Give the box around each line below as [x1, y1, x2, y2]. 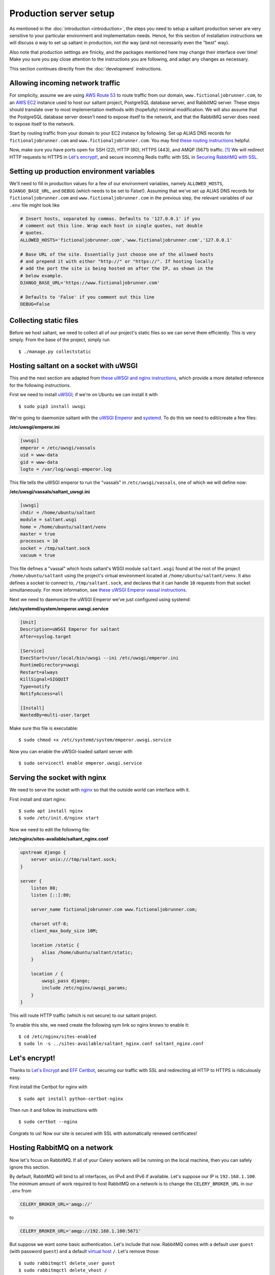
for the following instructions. [9, 382, 71, 388]
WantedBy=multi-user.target [20, 712, 90, 718]
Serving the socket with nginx [9, 773, 106, 782]
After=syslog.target [20, 633, 71, 640]
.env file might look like [9, 202, 60, 208]
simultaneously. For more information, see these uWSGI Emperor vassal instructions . [9, 587, 187, 593]
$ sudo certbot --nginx [18, 1119, 78, 1125]
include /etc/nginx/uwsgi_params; [41, 985, 128, 991]
